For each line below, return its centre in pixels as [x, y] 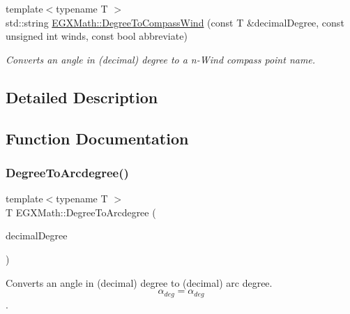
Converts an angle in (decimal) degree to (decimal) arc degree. [139, 282]
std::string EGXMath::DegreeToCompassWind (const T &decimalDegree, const [175, 22]
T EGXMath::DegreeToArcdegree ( [81, 212]
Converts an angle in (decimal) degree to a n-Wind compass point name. [161, 59]
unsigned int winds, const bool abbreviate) [97, 36]
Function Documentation [97, 138]
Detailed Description [82, 97]
